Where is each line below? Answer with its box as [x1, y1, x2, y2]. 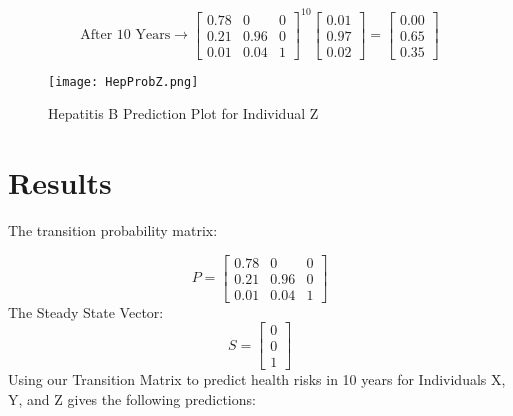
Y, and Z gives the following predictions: [8, 388, 256, 409]
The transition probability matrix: [8, 219, 218, 240]
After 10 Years [80, 28, 171, 43]
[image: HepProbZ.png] [48, 74, 199, 89]
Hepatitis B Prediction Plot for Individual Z [48, 103, 319, 124]
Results [8, 162, 112, 203]
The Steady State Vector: [8, 301, 164, 322]
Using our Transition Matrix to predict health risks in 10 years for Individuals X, [8, 369, 506, 390]
